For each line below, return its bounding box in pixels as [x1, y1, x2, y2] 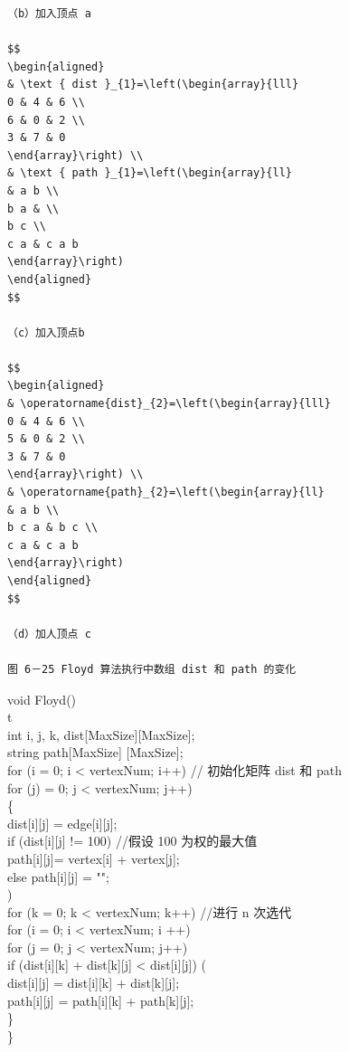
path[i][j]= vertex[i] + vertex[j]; [7, 848, 180, 867]
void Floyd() [7, 689, 77, 708]
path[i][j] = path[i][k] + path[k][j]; [7, 990, 194, 1009]
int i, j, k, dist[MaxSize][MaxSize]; [7, 725, 195, 744]
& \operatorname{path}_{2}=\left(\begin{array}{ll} [7, 486, 325, 499]
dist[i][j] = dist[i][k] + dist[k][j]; [7, 973, 180, 992]
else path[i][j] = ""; [7, 867, 109, 886]
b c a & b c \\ [7, 521, 99, 535]
